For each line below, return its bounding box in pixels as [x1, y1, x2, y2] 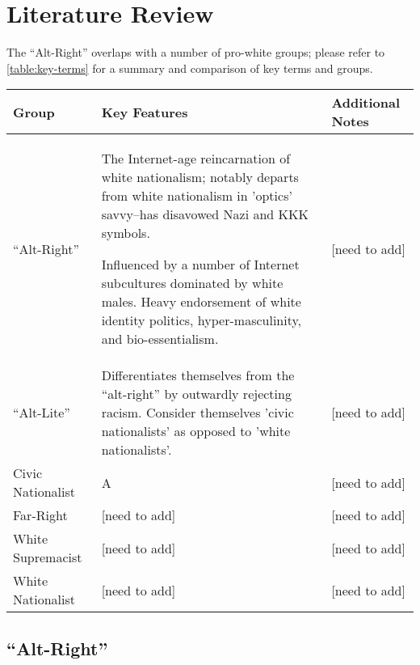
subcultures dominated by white [101, 273, 283, 293]
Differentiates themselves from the [101, 366, 295, 385]
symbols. [101, 223, 150, 243]
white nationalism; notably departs [101, 167, 299, 187]
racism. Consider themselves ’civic [101, 403, 294, 422]
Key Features [101, 102, 188, 121]
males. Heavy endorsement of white [101, 292, 301, 311]
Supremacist [13, 548, 82, 567]
